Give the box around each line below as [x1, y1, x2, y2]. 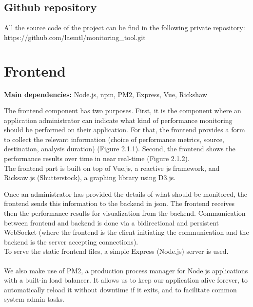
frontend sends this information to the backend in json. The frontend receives [4, 198, 235, 208]
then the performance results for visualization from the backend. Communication [4, 208, 246, 218]
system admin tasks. [4, 294, 64, 304]
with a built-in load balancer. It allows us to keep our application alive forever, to [4, 275, 248, 285]
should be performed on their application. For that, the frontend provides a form [4, 124, 245, 135]
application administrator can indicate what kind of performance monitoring [4, 115, 233, 125]
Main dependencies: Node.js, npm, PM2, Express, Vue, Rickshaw [4, 89, 207, 99]
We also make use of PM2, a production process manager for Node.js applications [4, 265, 248, 275]
